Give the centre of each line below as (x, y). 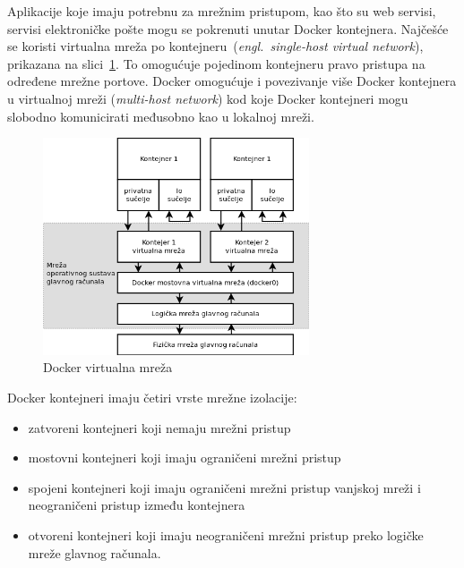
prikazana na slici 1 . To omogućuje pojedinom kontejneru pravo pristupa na (216, 63)
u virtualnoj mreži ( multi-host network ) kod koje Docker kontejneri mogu (208, 98)
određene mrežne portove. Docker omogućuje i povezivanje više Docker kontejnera (232, 81)
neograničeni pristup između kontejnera (137, 505)
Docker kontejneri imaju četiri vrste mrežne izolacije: (152, 397)
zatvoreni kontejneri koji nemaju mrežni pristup (159, 427)
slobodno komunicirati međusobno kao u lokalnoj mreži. (161, 116)
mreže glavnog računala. (95, 552)
